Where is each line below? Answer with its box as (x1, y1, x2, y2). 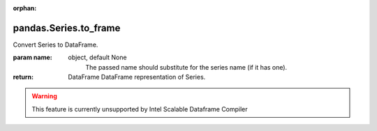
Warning (31, 92, 57, 100)
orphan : (13, 4, 37, 12)
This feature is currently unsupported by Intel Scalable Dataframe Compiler (31, 105, 248, 113)
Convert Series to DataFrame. (13, 40, 98, 49)
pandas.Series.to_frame (13, 22, 121, 34)
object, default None (68, 53, 127, 62)
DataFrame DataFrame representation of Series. (68, 73, 206, 82)
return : (13, 73, 34, 82)
